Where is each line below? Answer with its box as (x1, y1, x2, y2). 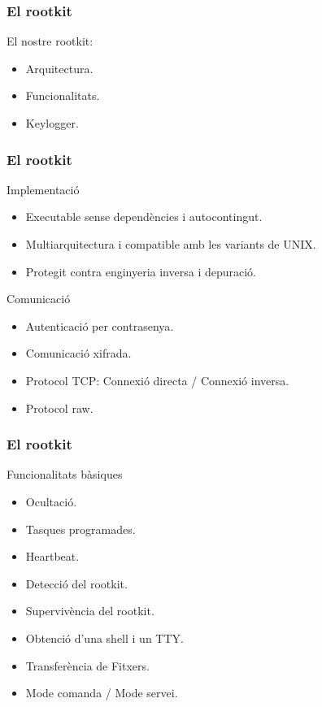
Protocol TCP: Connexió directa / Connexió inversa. (25, 371, 289, 388)
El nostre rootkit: (7, 33, 94, 50)
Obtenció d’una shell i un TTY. (25, 629, 184, 646)
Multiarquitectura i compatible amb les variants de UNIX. (25, 236, 316, 252)
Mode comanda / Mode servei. (25, 684, 178, 701)
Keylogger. (25, 115, 79, 131)
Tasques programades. (25, 520, 136, 537)
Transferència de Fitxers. (25, 657, 150, 674)
